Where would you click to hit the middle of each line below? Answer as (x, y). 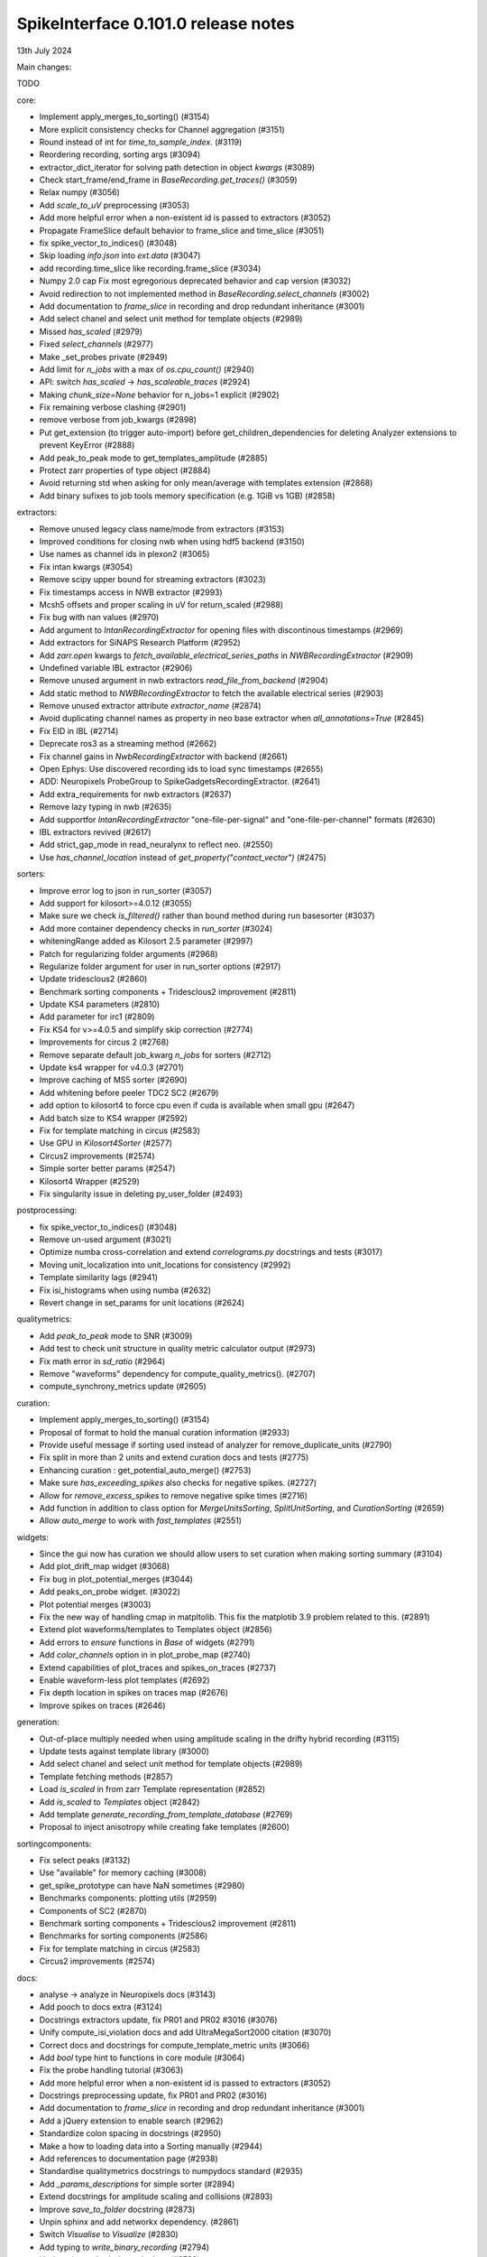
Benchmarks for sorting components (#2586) (124, 1936)
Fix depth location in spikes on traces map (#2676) (134, 1693)
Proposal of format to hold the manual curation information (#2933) (165, 1432)
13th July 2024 (44, 51)
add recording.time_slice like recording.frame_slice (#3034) (150, 268)
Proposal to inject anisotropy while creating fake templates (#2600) (165, 1827)
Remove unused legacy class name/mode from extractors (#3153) (162, 529)
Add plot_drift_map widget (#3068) (105, 1566)
